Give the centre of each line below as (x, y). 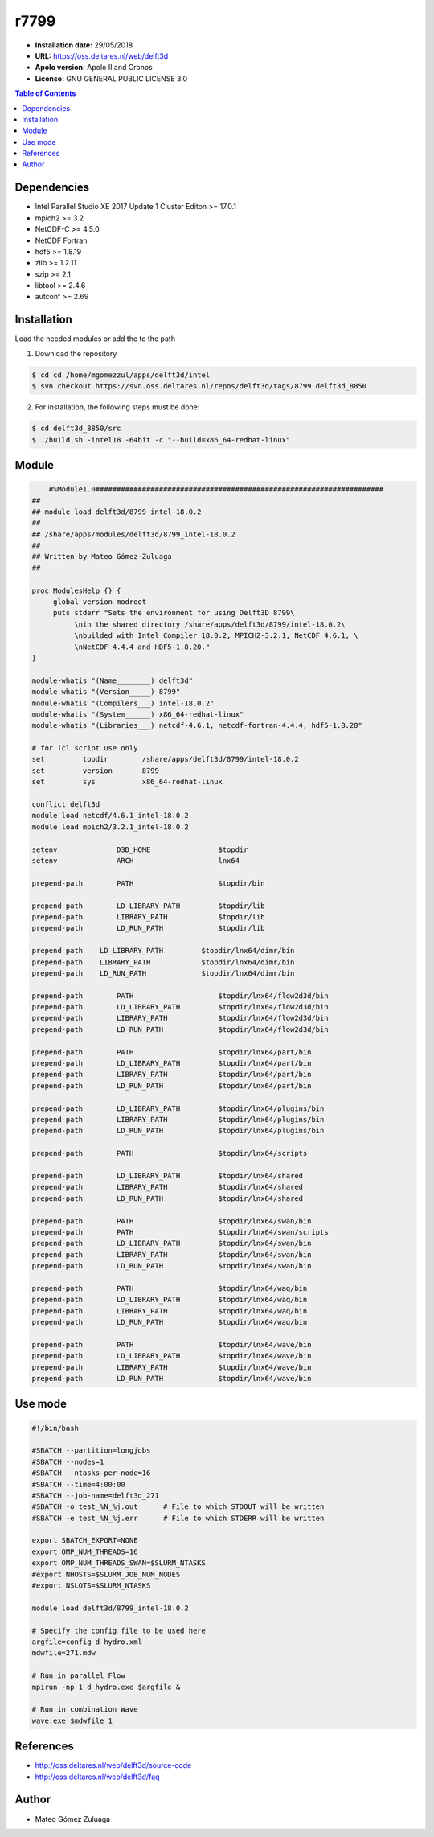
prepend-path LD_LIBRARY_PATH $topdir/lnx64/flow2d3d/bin (180, 1007)
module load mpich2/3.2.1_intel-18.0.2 (110, 827)
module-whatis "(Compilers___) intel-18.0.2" (123, 703)
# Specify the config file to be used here (119, 1630)
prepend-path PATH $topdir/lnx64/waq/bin (170, 1288)
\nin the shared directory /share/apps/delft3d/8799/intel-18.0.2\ (209, 624)
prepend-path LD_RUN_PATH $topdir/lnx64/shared (168, 1198)
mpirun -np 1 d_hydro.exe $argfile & (106, 1687)
